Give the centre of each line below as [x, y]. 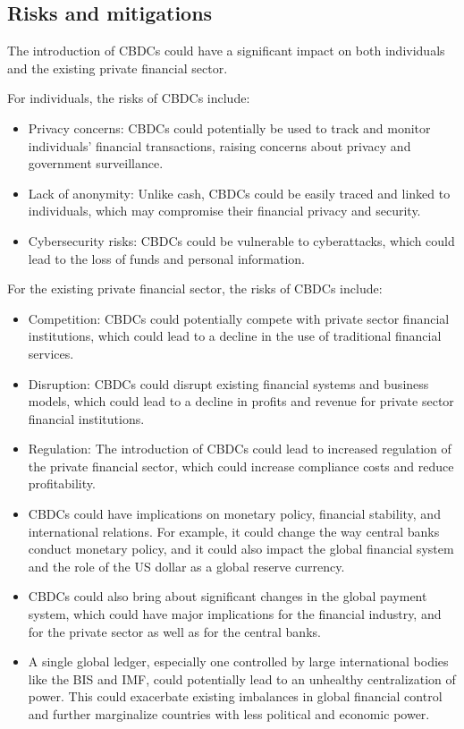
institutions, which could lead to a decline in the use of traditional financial [235, 336]
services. [51, 353]
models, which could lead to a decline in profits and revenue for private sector [241, 401]
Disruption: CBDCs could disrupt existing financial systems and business [228, 383]
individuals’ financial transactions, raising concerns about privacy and [219, 145]
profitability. [62, 483]
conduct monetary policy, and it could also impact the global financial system [241, 549]
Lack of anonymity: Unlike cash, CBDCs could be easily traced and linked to [239, 193]
